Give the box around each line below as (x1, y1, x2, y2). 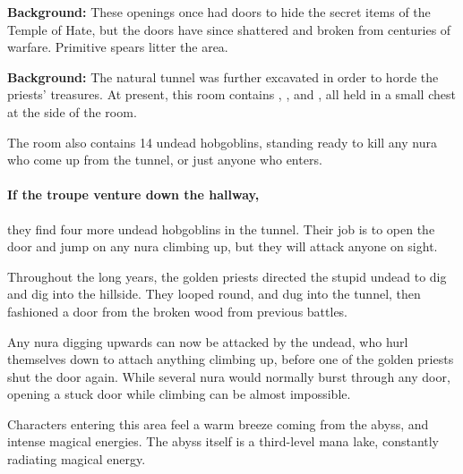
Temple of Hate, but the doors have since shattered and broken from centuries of (7, 20, 451, 38)
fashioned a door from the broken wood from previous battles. (7, 301, 348, 320)
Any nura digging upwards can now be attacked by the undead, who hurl (7, 332, 408, 351)
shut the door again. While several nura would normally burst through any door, (7, 367, 450, 385)
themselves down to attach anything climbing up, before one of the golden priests (7, 350, 454, 368)
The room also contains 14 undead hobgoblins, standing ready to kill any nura (7, 132, 437, 151)
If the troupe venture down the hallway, (7, 185, 260, 204)
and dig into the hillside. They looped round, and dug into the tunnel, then (7, 284, 421, 303)
